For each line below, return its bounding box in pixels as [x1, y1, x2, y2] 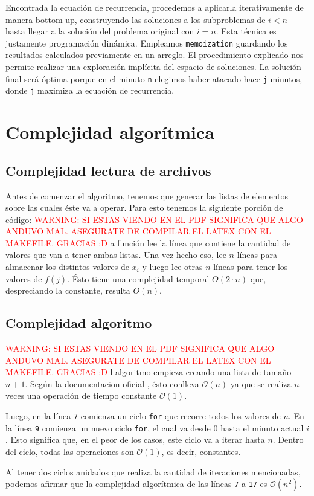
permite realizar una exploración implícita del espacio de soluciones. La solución [5, 60, 301, 73]
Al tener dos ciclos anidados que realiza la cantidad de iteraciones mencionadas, [5, 465, 301, 478]
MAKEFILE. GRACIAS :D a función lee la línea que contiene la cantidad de [5, 236, 291, 249]
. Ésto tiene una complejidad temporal [67, 272, 210, 285]
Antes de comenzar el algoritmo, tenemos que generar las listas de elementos [5, 189, 288, 202]
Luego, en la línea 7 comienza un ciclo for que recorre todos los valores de [5, 410, 281, 422]
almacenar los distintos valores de [5, 260, 129, 273]
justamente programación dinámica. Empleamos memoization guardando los [5, 36, 288, 49]
